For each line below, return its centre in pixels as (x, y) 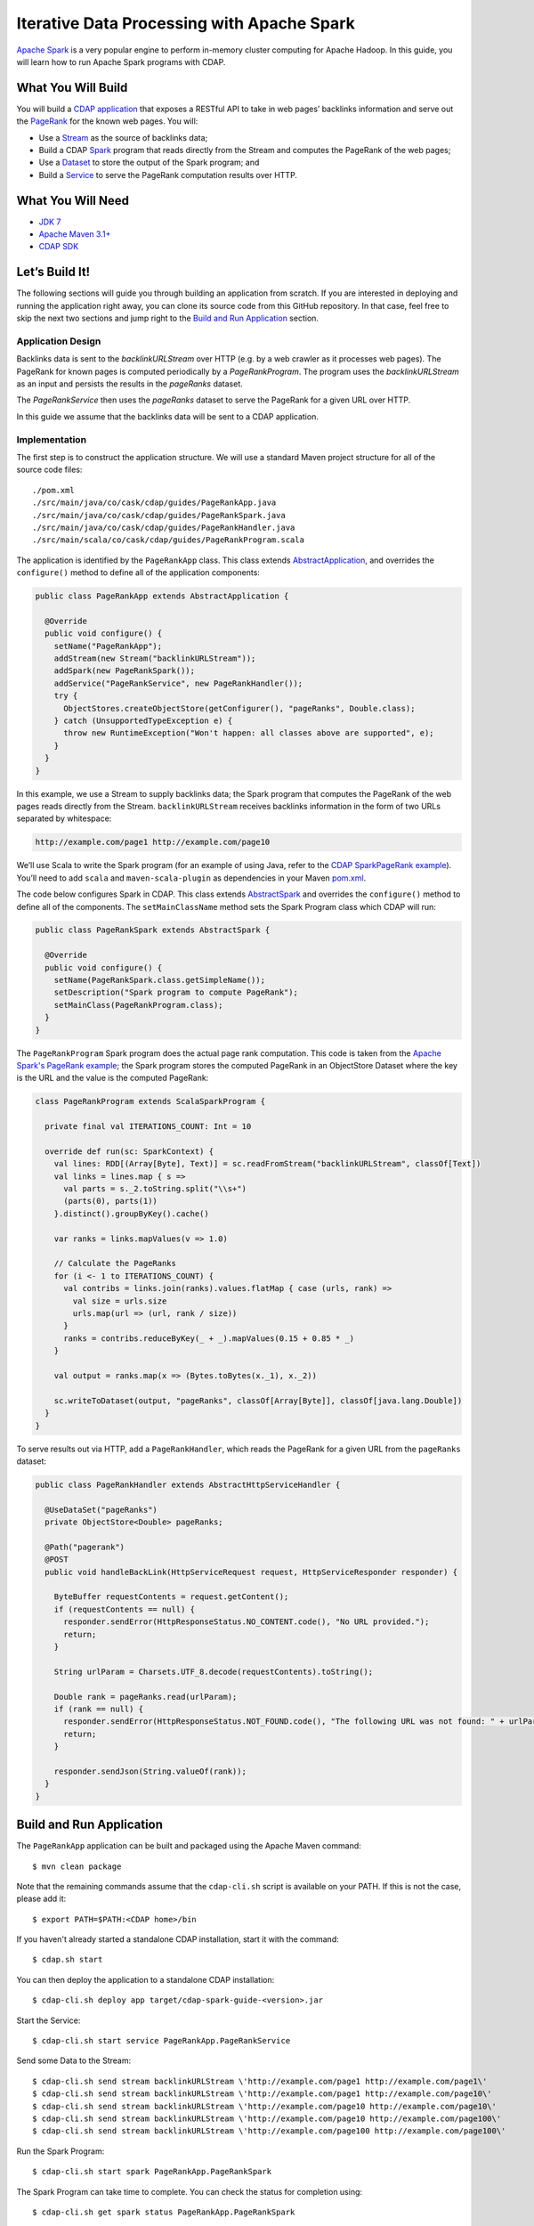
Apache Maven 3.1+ (75, 234)
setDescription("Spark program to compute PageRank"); (176, 992)
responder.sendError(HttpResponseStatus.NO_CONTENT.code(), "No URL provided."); (247, 1622)
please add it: (41, 1899)
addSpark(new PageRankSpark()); (125, 671)
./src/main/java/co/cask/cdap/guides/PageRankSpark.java (159, 515)
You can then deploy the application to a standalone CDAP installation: (146, 1979)
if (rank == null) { (99, 1709)
